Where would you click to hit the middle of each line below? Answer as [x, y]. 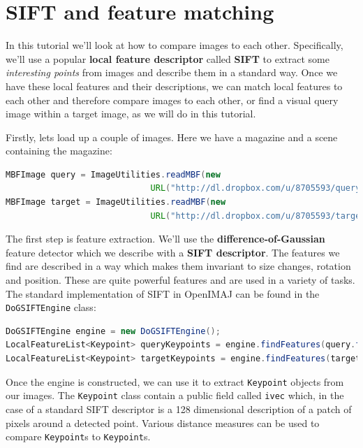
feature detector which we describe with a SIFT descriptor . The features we [173, 252]
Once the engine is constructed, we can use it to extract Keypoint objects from [175, 381]
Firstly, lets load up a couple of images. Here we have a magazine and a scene [172, 137]
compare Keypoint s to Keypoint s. [78, 436]
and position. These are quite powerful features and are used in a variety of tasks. [180, 280]
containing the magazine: [59, 151]
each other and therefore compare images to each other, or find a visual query [172, 100]
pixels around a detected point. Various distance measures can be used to [163, 422]
